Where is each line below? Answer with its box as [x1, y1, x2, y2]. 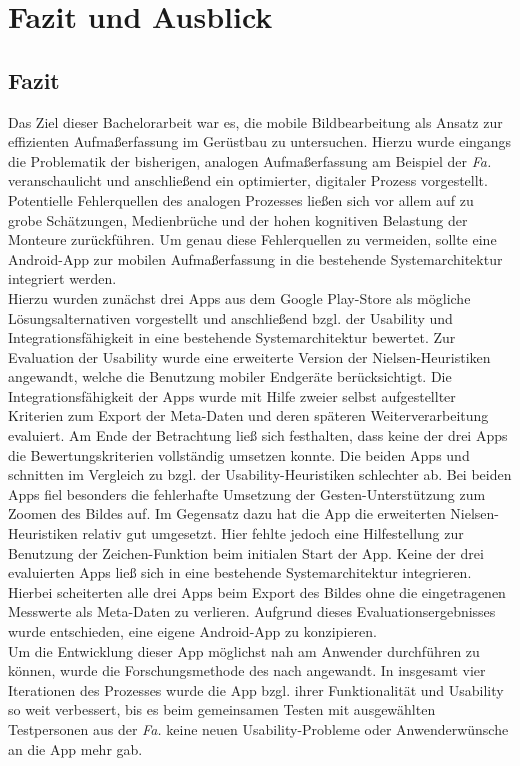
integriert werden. [8, 268, 117, 289]
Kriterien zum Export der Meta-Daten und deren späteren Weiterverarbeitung [8, 405, 489, 426]
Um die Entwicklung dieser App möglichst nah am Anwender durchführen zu [8, 640, 480, 661]
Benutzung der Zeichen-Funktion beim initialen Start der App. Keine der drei [8, 542, 484, 563]
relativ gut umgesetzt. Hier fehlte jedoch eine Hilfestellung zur [82, 523, 464, 544]
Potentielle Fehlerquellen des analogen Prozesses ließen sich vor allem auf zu [8, 189, 474, 210]
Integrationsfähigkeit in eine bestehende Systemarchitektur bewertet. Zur [8, 327, 456, 348]
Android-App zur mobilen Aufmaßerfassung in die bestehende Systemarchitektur [8, 248, 503, 269]
